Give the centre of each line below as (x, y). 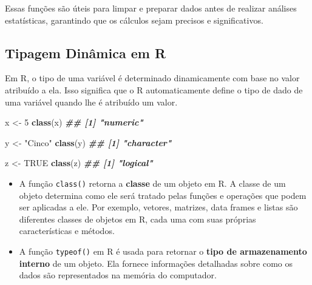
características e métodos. (67, 231)
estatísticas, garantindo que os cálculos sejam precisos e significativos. (134, 20)
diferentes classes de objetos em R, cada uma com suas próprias (137, 219)
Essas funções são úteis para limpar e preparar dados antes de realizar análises (151, 8)
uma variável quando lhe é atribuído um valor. (91, 102)
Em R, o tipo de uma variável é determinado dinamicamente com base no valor (152, 78)
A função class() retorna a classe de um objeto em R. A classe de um (152, 183)
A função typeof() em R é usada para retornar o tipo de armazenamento (163, 251)
